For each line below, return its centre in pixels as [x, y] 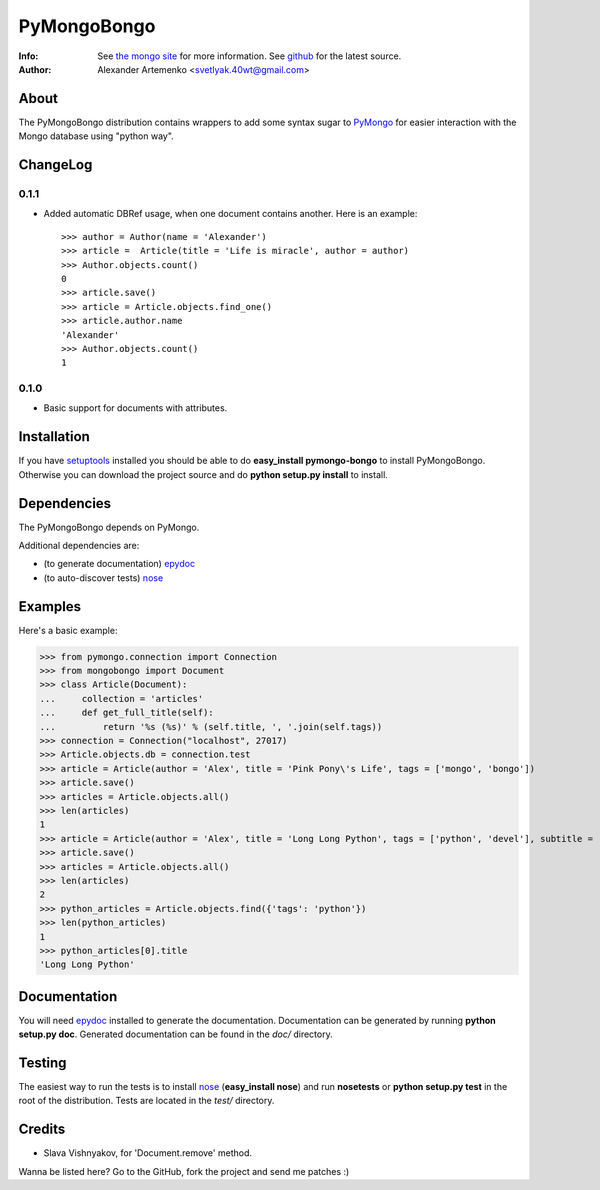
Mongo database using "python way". [96, 136]
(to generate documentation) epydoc [119, 564]
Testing [42, 1063]
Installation [54, 436]
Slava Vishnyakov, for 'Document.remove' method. [147, 1153]
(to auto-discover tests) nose [103, 577]
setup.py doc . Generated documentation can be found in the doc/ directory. [176, 1034]
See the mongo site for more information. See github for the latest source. [249, 56]
